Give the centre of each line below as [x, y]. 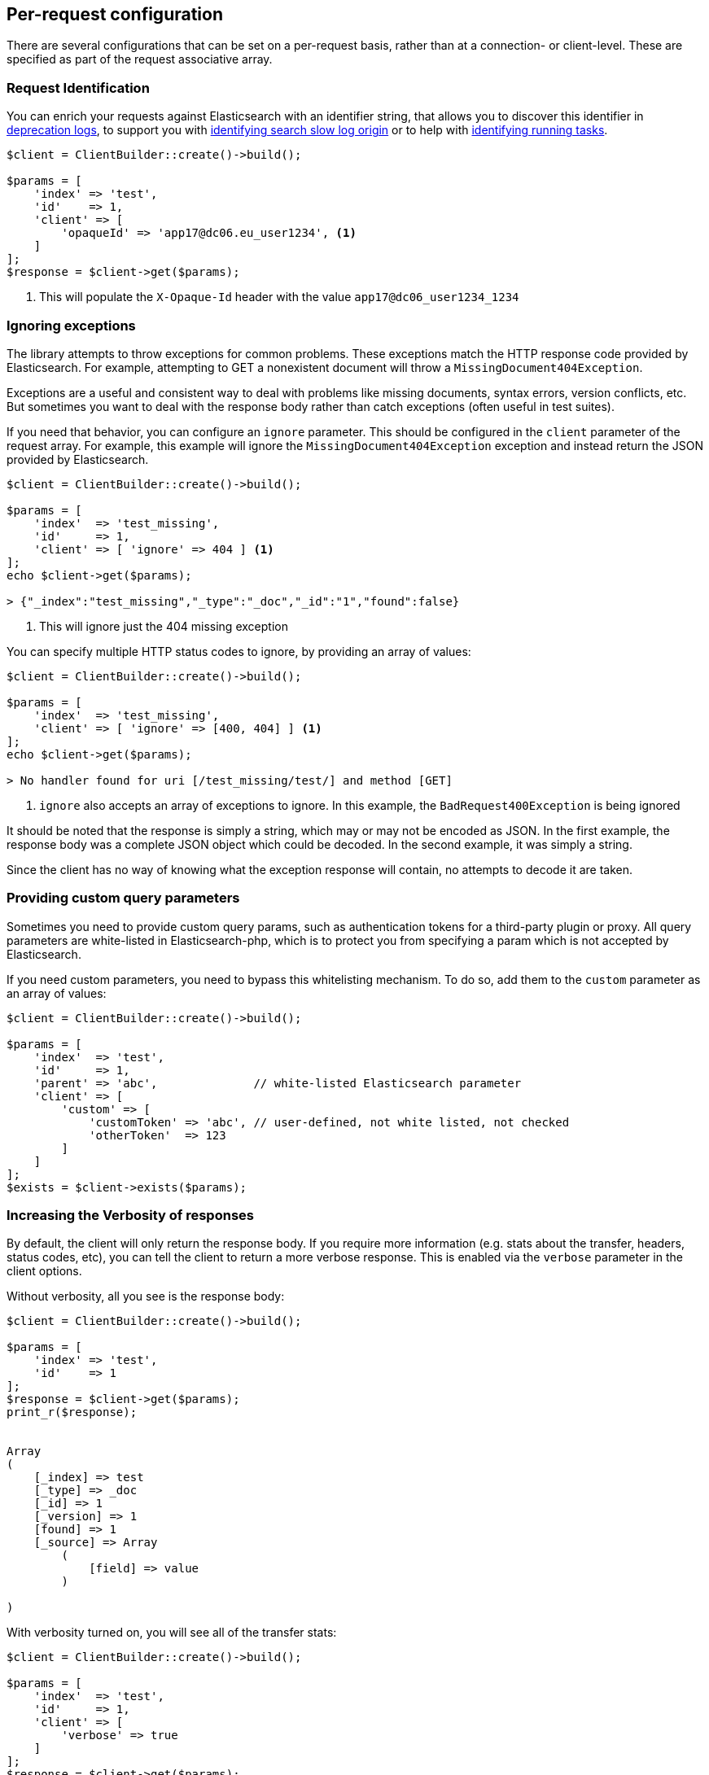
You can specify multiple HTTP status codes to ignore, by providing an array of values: [239, 651]
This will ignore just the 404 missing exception [164, 626]
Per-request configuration [115, 14]
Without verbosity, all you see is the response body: [146, 1296]
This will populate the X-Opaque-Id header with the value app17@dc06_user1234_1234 [279, 297]
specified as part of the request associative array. [140, 59]
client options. [44, 1271]
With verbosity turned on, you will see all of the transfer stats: [172, 1633]
